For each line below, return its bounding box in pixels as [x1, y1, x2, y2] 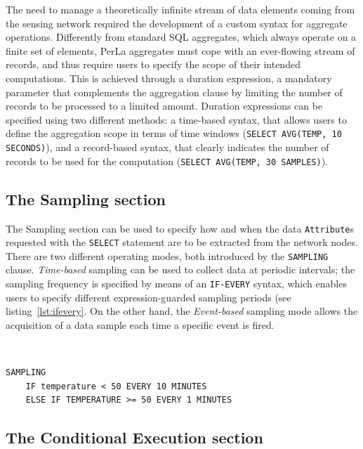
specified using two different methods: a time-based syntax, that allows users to [6, 112, 347, 126]
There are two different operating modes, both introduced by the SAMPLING [6, 248, 329, 263]
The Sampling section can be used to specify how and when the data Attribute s [6, 221, 355, 235]
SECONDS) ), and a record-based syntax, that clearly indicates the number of [6, 140, 329, 154]
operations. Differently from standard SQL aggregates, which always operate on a [6, 30, 357, 44]
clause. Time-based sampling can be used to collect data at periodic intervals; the [6, 262, 355, 277]
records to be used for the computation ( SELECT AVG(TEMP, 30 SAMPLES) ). [6, 153, 328, 168]
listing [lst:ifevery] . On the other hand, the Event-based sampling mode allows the [6, 304, 358, 318]
